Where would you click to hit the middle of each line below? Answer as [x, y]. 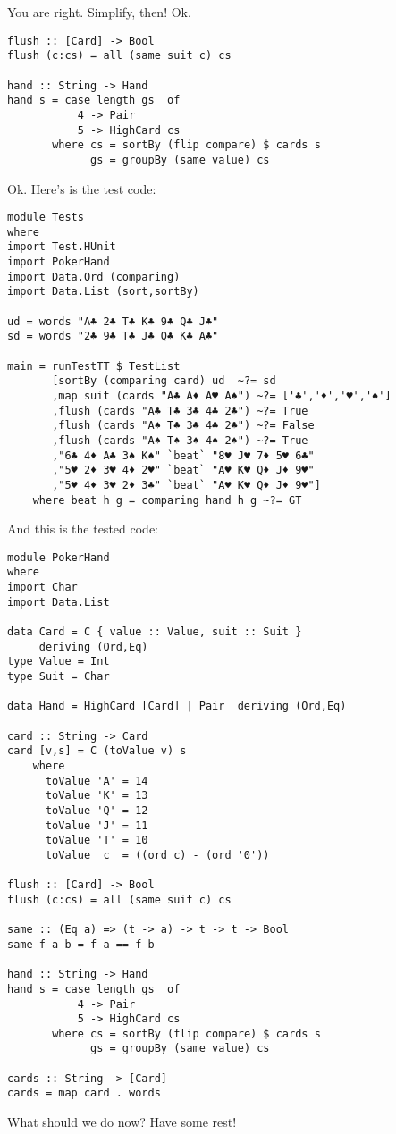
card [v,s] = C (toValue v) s [97, 751]
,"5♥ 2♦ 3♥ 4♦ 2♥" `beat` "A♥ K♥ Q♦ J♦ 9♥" [183, 470]
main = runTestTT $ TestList [94, 366]
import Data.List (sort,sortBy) [103, 292]
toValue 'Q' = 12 [97, 810]
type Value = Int [59, 662]
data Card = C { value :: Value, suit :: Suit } [155, 632]
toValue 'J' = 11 [97, 825]
